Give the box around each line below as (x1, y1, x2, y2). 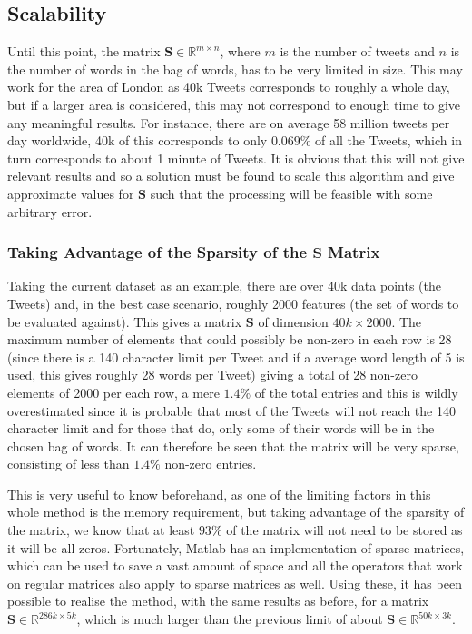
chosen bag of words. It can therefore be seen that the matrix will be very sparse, (7, 436, 459, 455)
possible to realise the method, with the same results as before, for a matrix (7, 591, 429, 610)
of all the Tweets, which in (315, 131, 462, 150)
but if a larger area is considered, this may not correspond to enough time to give (7, 94, 461, 114)
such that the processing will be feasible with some (150, 183, 433, 203)
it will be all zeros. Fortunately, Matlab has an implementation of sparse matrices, (7, 538, 465, 557)
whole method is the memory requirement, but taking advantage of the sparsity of (7, 502, 465, 521)
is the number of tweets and (280, 42, 435, 61)
